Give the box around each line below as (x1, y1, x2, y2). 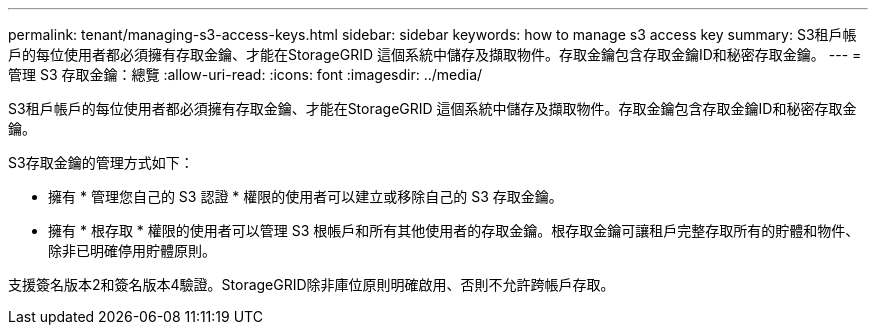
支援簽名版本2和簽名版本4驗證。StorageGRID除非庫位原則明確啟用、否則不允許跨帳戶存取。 (8, 276, 615, 293)
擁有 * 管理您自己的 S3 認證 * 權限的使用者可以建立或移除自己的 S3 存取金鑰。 (48, 188, 563, 205)
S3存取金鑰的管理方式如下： (8, 154, 194, 171)
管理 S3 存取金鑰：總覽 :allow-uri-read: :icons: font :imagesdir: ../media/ (8, 66, 483, 83)
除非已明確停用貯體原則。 (48, 242, 216, 259)
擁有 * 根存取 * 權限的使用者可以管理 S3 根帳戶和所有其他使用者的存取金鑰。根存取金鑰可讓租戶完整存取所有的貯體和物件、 (48, 222, 860, 239)
